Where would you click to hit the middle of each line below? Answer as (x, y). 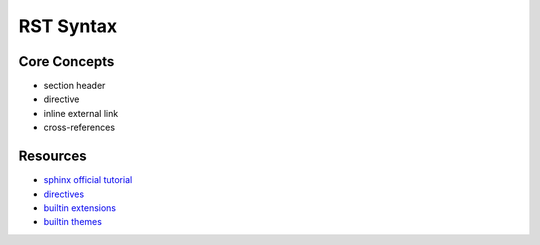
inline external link (81, 113)
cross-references (79, 127)
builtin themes (72, 222)
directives (64, 194)
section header (74, 86)
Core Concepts (66, 61)
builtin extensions (80, 207)
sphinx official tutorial (88, 180)
